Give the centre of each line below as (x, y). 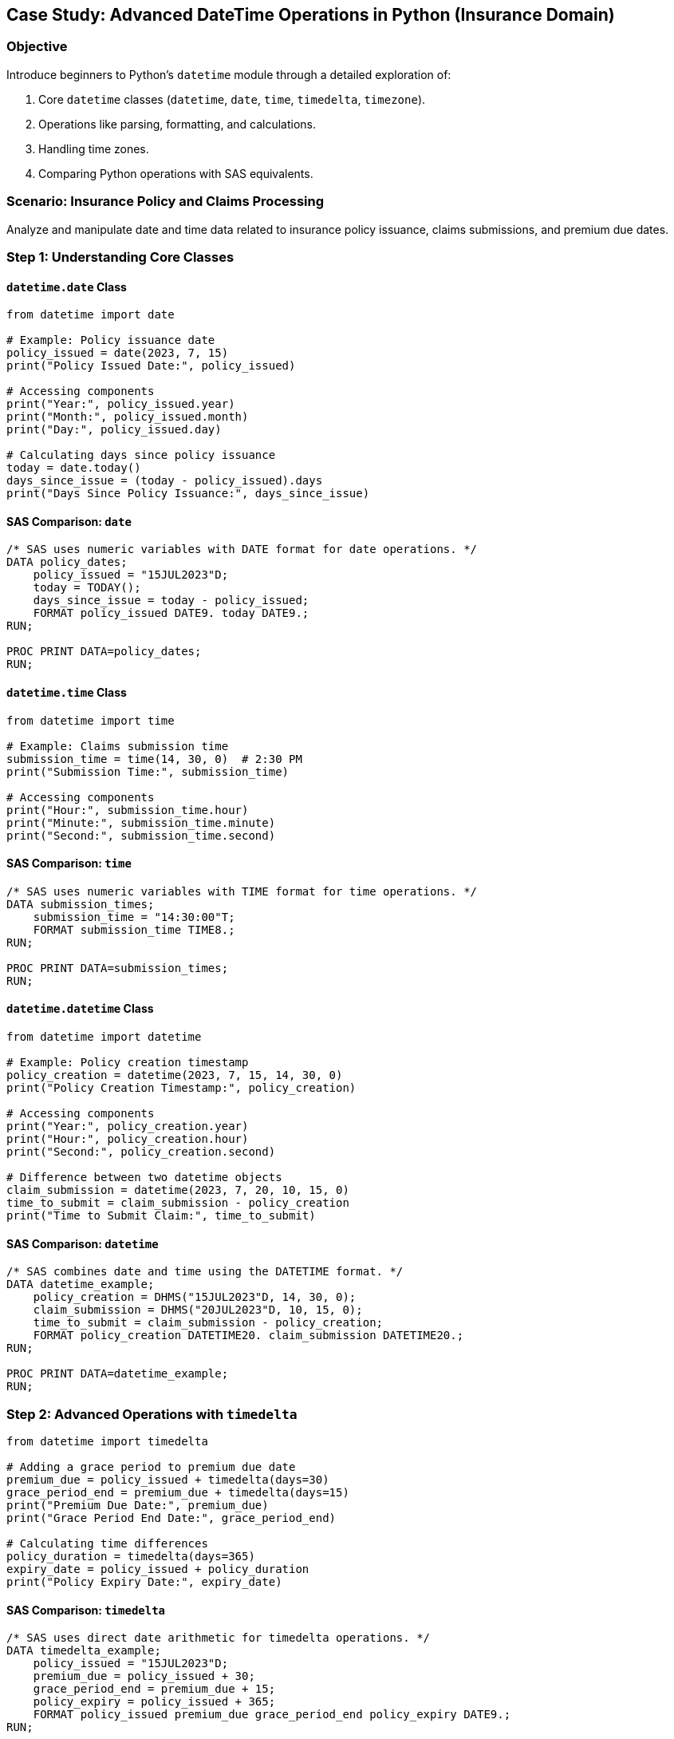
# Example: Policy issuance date (111, 340)
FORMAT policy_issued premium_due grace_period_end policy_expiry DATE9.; (272, 1715)
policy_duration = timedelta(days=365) (131, 1556)
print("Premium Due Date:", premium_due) (138, 1505)
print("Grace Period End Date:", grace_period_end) (171, 1518)
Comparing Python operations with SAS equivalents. (176, 173)
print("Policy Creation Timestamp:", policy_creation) (181, 1088)
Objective (37, 47)
